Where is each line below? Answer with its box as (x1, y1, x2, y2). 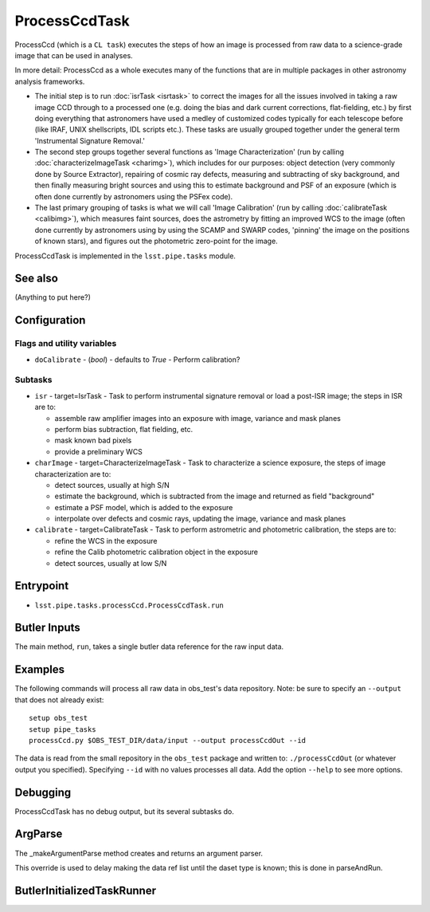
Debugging (14, 785, 72, 799)
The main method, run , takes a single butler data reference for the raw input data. (14, 642, 284, 651)
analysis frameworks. (14, 77, 85, 86)
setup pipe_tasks (29, 725, 96, 733)
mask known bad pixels (54, 435, 132, 446)
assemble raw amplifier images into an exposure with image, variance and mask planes (54, 413, 342, 423)
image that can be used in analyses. (14, 50, 133, 60)
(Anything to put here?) (14, 293, 91, 302)
